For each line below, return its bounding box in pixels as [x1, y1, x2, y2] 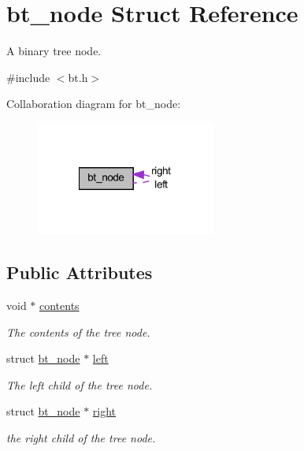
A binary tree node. [6, 43, 102, 59]
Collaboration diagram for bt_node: [6, 95, 181, 112]
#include [6, 69, 50, 85]
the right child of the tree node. [6, 430, 156, 446]
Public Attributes [6, 260, 153, 285]
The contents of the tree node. [6, 323, 150, 340]
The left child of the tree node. [6, 376, 153, 393]
